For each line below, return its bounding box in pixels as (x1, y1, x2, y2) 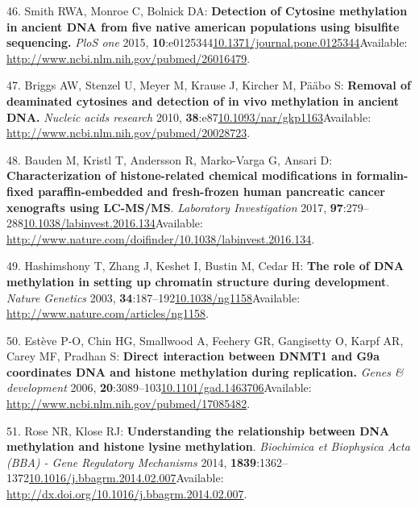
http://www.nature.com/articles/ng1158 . (6, 305, 209, 322)
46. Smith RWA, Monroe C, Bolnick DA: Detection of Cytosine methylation (6, 2, 408, 19)
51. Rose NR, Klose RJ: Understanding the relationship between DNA (6, 422, 390, 439)
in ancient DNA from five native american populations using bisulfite (6, 18, 400, 35)
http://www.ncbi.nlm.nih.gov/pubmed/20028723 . (6, 124, 251, 141)
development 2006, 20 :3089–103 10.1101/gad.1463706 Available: (6, 379, 312, 396)
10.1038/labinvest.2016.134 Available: (23, 214, 203, 231)
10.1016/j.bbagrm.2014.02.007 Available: (29, 469, 224, 486)
